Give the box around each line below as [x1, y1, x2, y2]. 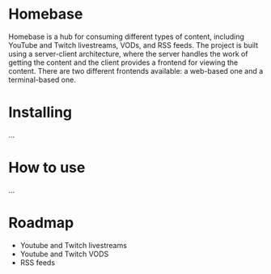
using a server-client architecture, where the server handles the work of [8, 49, 248, 58]
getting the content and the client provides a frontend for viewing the [8, 58, 239, 67]
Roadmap [8, 214, 74, 232]
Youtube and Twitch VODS [19, 249, 109, 259]
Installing [8, 103, 73, 122]
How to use [8, 159, 86, 177]
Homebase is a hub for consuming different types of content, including [8, 32, 245, 41]
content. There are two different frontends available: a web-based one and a [8, 66, 264, 75]
